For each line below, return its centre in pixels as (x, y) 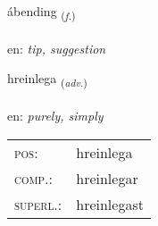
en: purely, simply (55, 116)
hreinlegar (107, 178)
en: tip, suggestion (57, 48)
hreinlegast (110, 204)
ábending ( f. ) (42, 12)
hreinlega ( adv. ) (47, 80)
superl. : (38, 204)
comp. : (33, 178)
